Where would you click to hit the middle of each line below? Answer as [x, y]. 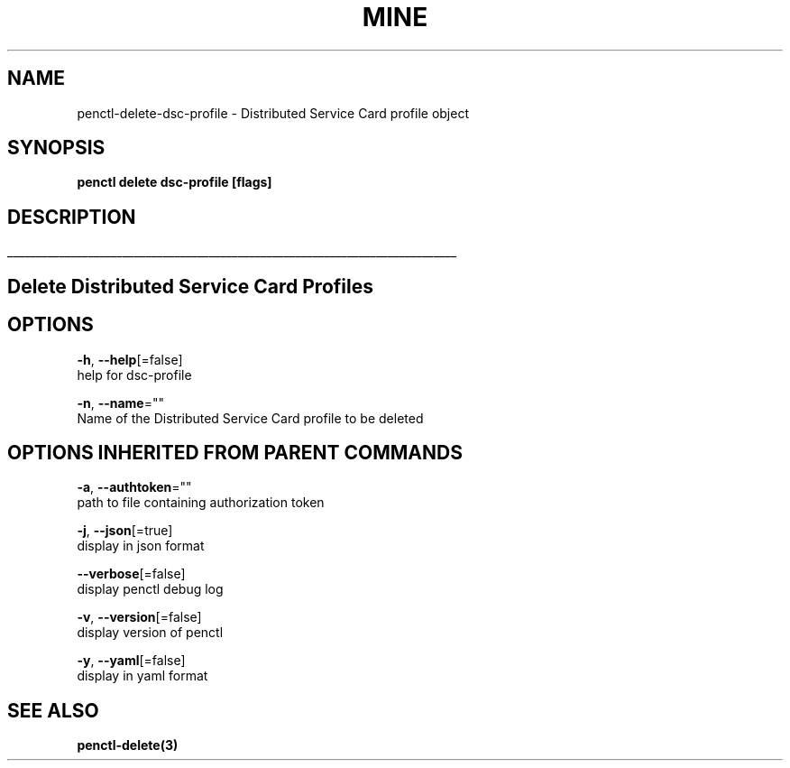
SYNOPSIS [56, 148]
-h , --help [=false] [130, 359]
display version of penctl [150, 633]
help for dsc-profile [134, 375]
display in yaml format [142, 676]
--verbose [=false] [131, 574]
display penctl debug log [150, 589]
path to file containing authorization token [201, 503]
